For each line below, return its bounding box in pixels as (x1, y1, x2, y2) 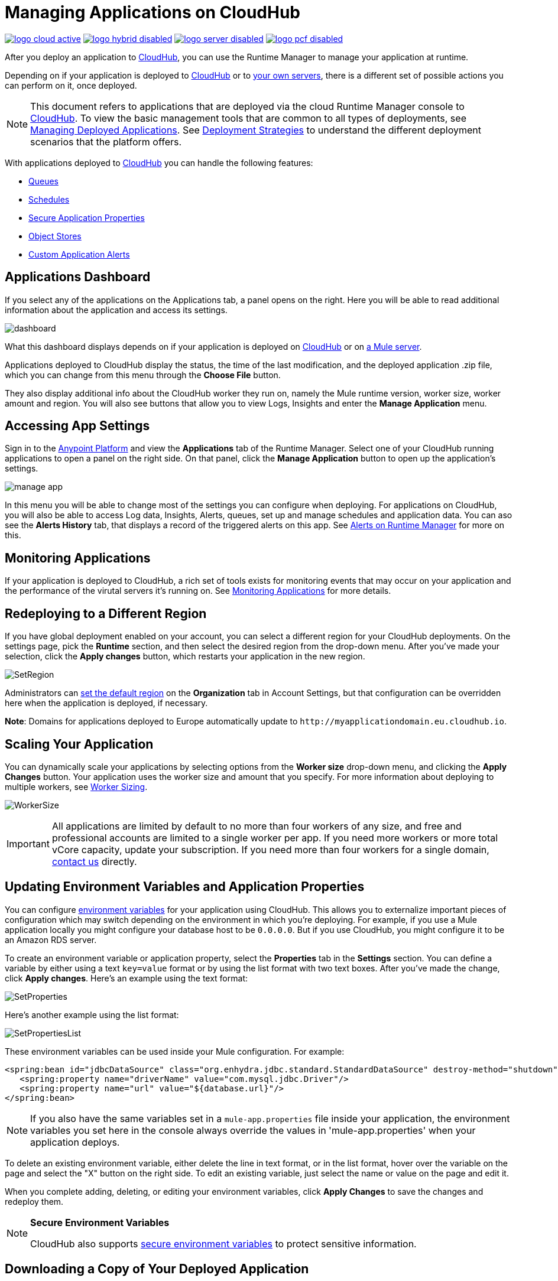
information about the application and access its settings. (5, 304, 228, 315)
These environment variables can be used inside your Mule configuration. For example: (5, 1046, 345, 1056)
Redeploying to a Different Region (5, 606, 207, 621)
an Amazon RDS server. (5, 934, 97, 945)
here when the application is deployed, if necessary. (5, 698, 208, 708)
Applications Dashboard (5, 269, 151, 285)
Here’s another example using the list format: (5, 1009, 179, 1020)
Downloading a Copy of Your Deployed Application (5, 1262, 309, 1277)
